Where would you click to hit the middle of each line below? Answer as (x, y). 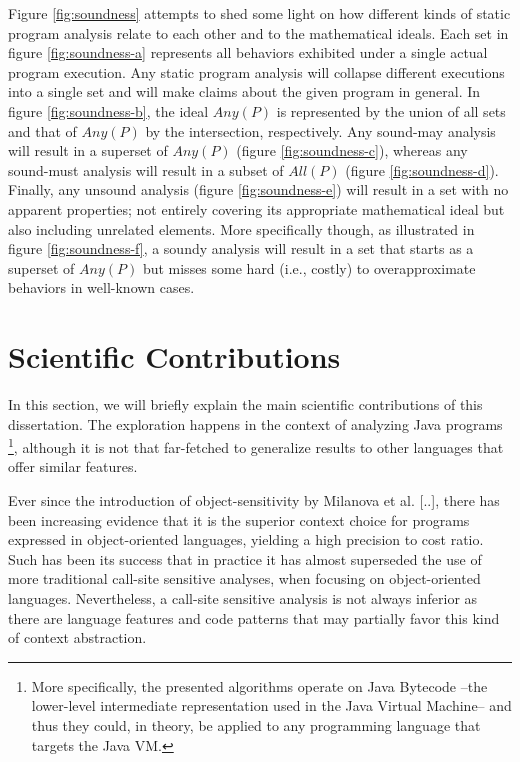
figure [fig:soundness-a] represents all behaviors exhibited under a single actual (248, 52)
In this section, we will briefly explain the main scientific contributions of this (245, 404)
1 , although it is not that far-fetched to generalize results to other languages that (256, 445)
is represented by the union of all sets (391, 110)
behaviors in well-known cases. (101, 287)
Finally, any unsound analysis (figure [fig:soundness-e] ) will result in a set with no (258, 189)
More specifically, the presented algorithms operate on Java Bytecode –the (259, 685)
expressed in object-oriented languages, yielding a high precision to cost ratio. (246, 539)
